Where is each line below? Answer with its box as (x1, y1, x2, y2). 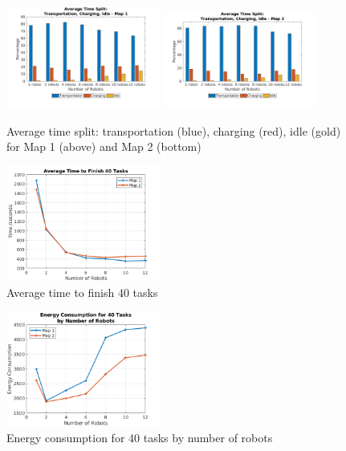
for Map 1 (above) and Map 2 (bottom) (6, 138, 201, 155)
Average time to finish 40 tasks (6, 283, 158, 300)
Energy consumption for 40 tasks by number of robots (6, 429, 273, 445)
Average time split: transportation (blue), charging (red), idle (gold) (6, 122, 341, 139)
